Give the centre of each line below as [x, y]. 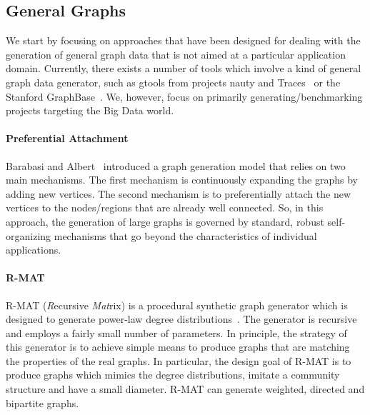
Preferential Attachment [67, 138]
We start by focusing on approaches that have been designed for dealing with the [183, 40]
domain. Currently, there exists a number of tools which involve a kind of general [184, 68]
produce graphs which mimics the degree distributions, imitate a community [173, 375]
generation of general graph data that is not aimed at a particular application [176, 54]
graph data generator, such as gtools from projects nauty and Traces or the [173, 82]
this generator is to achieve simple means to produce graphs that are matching [178, 347]
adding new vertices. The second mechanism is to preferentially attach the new [178, 193]
